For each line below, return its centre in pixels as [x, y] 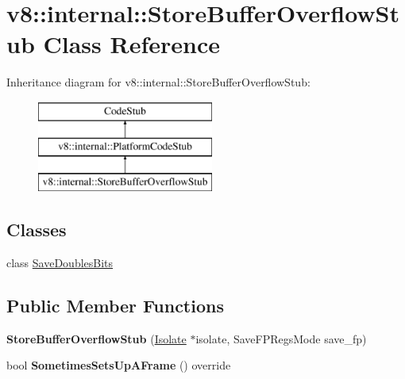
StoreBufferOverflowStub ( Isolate [96, 338]
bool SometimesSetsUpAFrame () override [119, 365]
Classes [37, 230]
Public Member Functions [115, 306]
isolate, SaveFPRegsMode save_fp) [281, 338]
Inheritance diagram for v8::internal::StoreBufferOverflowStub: [158, 82]
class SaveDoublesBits [60, 263]
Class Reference [131, 44]
